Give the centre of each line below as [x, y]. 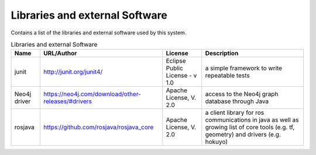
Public [175, 68]
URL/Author [60, 54]
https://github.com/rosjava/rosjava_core [98, 127]
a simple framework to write [244, 68]
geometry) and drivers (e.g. [243, 135]
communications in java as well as [252, 120]
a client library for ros [235, 112]
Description [222, 54]
